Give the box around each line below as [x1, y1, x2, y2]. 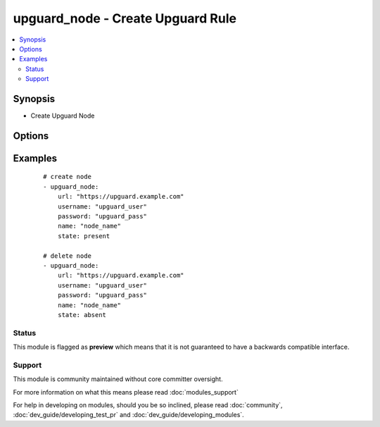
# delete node [43, 252, 91, 260]
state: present [57, 232, 110, 240]
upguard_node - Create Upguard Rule [13, 11, 237, 26]
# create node [43, 173, 91, 181]
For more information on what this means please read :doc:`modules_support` [13, 388, 239, 396]
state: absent [57, 311, 107, 318]
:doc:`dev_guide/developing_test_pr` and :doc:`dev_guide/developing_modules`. [13, 411, 244, 419]
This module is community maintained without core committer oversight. [13, 375, 223, 383]
